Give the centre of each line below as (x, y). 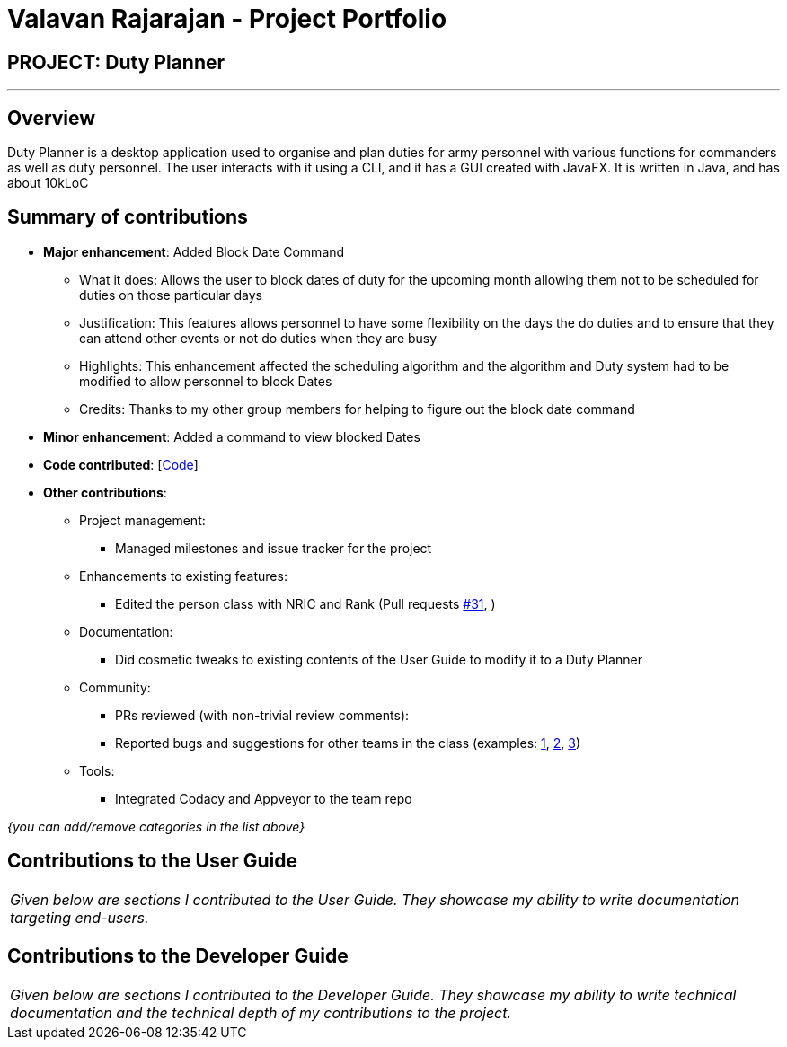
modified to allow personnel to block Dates (206, 381)
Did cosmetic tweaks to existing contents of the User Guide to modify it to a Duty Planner (379, 659)
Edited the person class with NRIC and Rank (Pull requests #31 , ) (305, 603)
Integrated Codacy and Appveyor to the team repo (264, 798)
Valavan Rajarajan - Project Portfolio (227, 19)
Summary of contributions (128, 217)
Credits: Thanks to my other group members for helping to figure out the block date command (357, 409)
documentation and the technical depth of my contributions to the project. (261, 1012)
